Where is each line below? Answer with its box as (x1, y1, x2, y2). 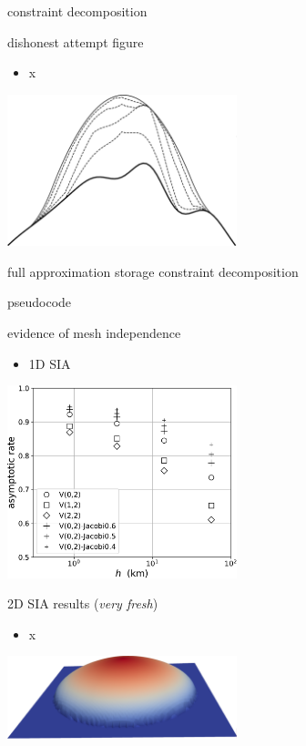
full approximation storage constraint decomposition (7, 261, 299, 281)
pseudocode (7, 292, 72, 312)
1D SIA (28, 353, 71, 373)
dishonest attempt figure (7, 32, 144, 51)
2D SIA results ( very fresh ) (7, 594, 158, 613)
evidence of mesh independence (7, 322, 181, 342)
